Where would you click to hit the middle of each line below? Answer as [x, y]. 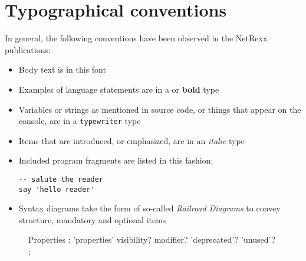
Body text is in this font [62, 69]
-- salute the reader [61, 179]
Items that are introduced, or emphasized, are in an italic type [131, 140]
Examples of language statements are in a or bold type [119, 89]
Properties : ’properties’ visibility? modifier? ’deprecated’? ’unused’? [152, 239]
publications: [28, 49]
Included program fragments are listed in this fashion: [116, 160]
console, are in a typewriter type [80, 121]
